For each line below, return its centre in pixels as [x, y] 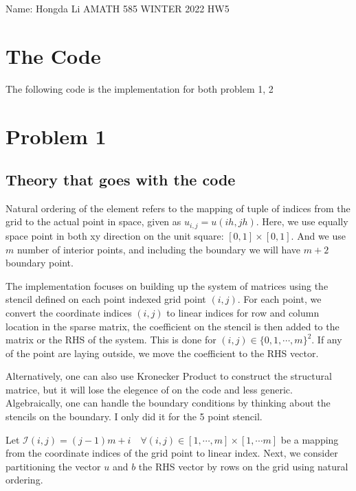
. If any [327, 340]
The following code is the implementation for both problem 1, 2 [140, 88]
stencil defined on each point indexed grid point [106, 299]
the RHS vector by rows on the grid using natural [243, 466]
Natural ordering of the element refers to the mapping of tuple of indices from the [178, 208]
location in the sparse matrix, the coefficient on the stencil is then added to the [173, 326]
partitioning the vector [53, 466]
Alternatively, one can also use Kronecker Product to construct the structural [169, 376]
